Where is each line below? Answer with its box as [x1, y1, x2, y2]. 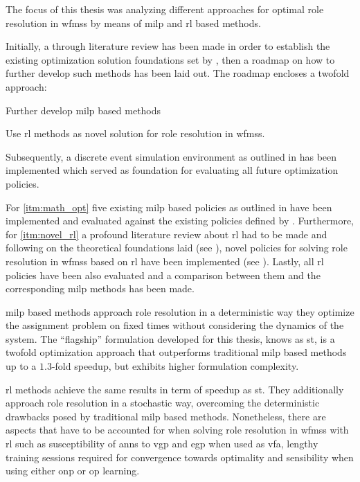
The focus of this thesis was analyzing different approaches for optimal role [6, 2, 324, 16]
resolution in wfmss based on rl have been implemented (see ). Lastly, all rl [6, 253, 324, 268]
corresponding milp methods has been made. [6, 281, 195, 296]
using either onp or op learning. [6, 463, 140, 478]
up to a [6, 359, 37, 373]
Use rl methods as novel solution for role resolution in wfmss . [6, 126, 265, 141]
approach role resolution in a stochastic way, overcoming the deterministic [6, 395, 320, 410]
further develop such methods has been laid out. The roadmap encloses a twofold [6, 66, 350, 80]
